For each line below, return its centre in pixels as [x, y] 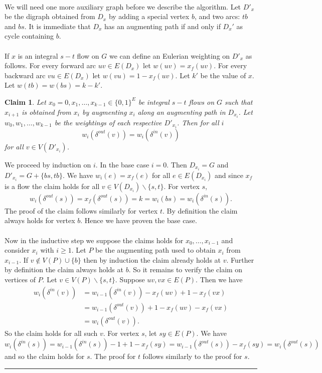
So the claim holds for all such [51, 333]
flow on [88, 55]
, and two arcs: [217, 16]
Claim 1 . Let [25, 102]
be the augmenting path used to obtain [155, 250]
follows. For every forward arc [50, 65]
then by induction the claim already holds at [152, 259]
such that [239, 102]
